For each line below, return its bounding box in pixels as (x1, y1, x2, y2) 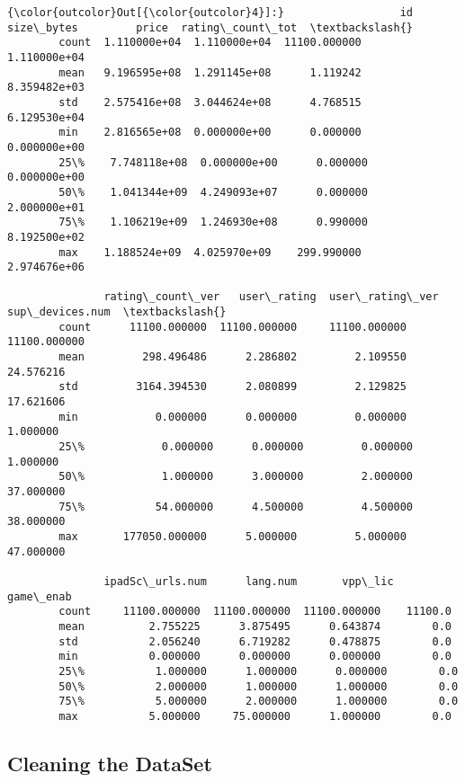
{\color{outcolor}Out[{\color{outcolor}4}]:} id (7, 6, 414, 19)
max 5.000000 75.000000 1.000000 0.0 (58, 709, 452, 723)
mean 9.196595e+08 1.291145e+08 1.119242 (58, 66, 362, 79)
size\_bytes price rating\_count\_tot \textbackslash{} (7, 21, 414, 34)
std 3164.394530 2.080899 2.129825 (58, 380, 407, 394)
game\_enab (7, 590, 72, 603)
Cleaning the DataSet (7, 749, 212, 777)
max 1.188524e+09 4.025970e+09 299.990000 (58, 245, 362, 259)
